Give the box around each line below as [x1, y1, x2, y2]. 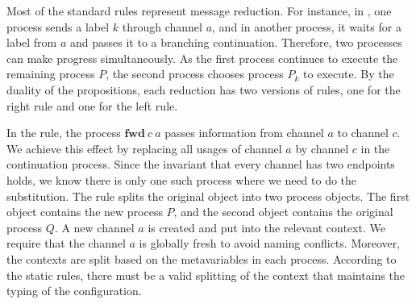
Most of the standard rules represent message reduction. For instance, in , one [6, 2, 392, 19]
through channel [122, 18, 202, 35]
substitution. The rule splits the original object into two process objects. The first [6, 187, 410, 204]
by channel [295, 140, 349, 156]
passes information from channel [164, 124, 324, 141]
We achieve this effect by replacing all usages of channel [6, 140, 282, 156]
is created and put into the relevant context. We [148, 219, 385, 235]
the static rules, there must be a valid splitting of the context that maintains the [6, 266, 405, 283]
